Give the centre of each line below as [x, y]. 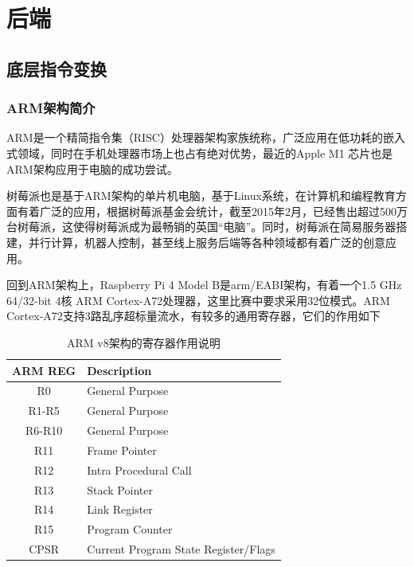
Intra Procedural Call [139, 469]
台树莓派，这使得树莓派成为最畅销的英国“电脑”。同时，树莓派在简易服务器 [201, 227]
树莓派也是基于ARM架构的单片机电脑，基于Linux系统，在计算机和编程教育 [201, 196]
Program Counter [130, 529]
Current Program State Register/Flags [181, 549]
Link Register [120, 509]
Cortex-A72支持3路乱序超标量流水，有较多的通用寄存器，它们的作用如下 [193, 316]
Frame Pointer [122, 450]
